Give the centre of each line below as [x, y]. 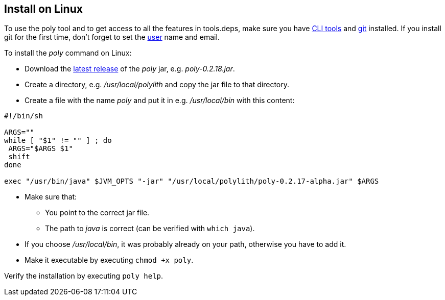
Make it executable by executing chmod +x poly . [109, 260]
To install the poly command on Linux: [68, 53]
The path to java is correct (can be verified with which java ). [150, 229]
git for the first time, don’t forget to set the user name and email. [112, 37]
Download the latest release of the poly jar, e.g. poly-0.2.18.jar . [130, 69]
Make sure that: [51, 197]
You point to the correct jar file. [97, 213]
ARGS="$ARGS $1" [41, 149]
